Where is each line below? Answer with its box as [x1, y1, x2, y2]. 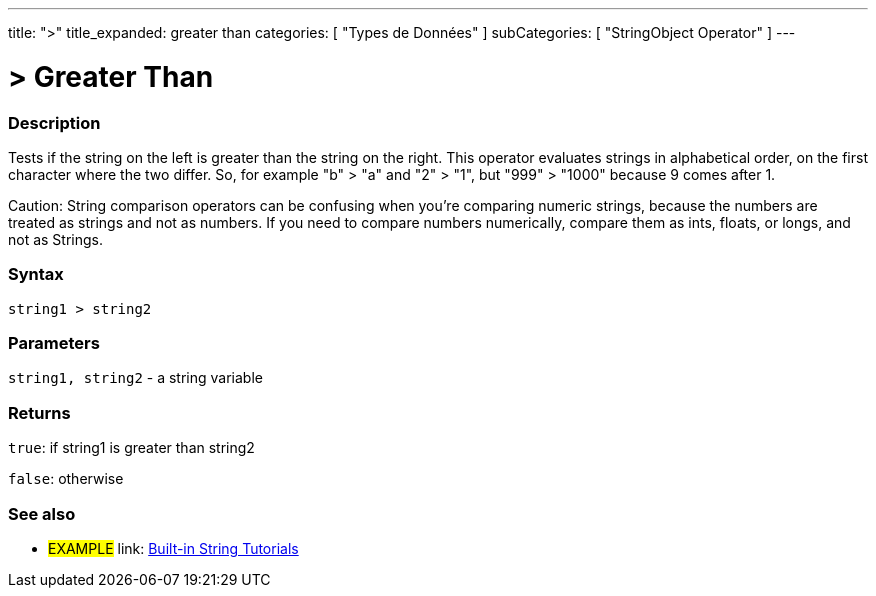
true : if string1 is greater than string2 [8, 439, 255, 457]
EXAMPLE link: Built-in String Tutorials [48, 539, 299, 557]
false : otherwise [8, 470, 124, 488]
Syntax [8, 264, 64, 285]
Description [8, 112, 101, 133]
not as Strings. [8, 230, 104, 248]
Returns [8, 402, 71, 423]
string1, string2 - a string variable [8, 369, 263, 387]
